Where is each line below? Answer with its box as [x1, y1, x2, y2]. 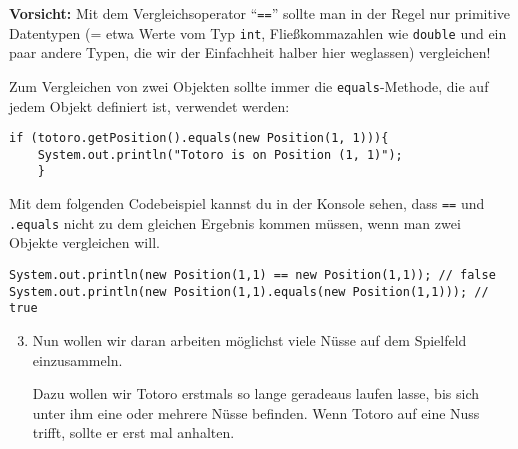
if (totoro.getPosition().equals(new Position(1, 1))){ [9, 131, 389, 146]
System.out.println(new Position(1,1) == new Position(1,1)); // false [9, 268, 496, 283]
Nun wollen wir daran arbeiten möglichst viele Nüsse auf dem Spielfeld [32, 330, 467, 350]
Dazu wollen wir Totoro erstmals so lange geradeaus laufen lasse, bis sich [32, 383, 479, 404]
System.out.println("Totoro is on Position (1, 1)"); [37, 147, 403, 162]
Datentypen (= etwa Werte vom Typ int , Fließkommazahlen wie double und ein [9, 22, 507, 43]
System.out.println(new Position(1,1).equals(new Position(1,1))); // [9, 284, 489, 299]
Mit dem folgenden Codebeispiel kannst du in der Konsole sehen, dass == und [9, 193, 485, 214]
